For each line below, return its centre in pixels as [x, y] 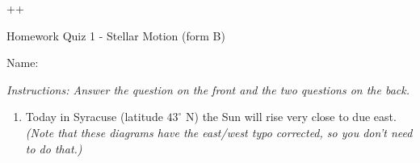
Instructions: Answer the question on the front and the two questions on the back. [208, 89]
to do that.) [54, 148]
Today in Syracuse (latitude [94, 117]
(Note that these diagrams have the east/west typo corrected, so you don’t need [219, 132]
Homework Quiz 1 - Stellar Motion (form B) [116, 35]
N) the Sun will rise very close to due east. [291, 117]
